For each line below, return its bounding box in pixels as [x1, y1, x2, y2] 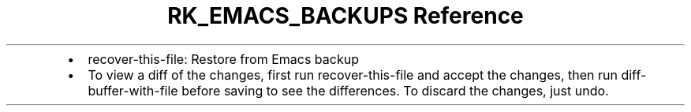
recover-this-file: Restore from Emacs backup [88, 50, 359, 67]
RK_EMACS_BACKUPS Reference [167, 2, 524, 29]
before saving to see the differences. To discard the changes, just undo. [181, 82, 609, 99]
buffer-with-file [88, 82, 178, 99]
